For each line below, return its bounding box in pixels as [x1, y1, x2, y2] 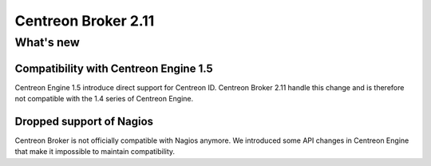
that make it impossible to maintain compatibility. [14, 147, 176, 156]
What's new [14, 35, 80, 49]
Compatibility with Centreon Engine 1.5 [14, 61, 213, 75]
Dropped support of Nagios [14, 114, 154, 128]
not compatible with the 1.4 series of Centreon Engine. [14, 94, 194, 104]
